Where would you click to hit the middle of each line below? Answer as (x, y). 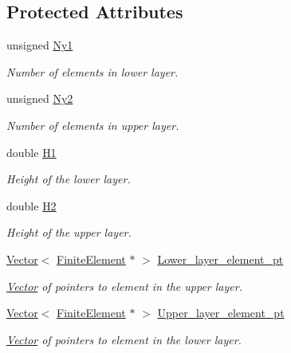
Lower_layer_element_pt (220, 259)
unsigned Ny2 (40, 98)
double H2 (31, 205)
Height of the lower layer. (69, 179)
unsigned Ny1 (40, 45)
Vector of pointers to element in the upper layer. (124, 286)
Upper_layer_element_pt (221, 313)
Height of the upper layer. (69, 232)
